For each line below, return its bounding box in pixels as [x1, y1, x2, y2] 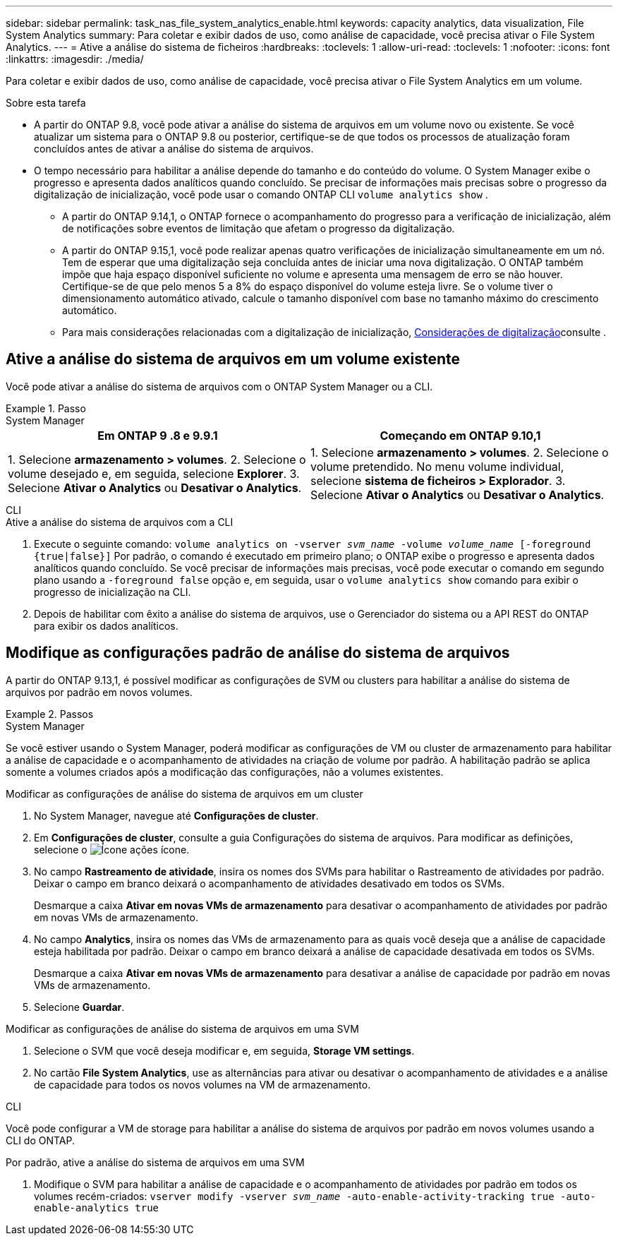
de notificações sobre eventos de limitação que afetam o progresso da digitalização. [62, 222, 455, 234]
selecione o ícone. [34, 843, 190, 856]
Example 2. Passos [6, 707, 94, 720]
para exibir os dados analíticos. [34, 619, 178, 632]
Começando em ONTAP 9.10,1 [380, 428, 541, 443]
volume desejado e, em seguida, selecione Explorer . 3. [8, 466, 300, 481]
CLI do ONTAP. [6, 1134, 75, 1146]
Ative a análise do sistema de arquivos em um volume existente [6, 350, 460, 368]
